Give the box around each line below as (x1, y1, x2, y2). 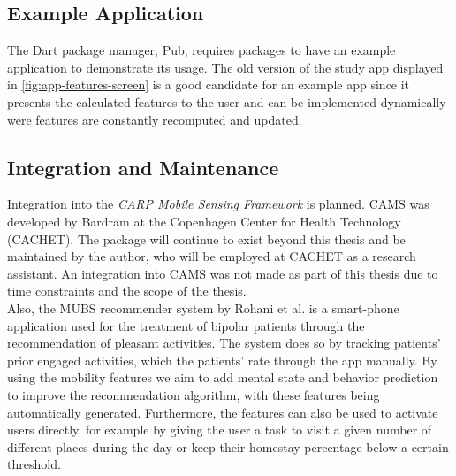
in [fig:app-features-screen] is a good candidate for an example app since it (7, 75, 410, 94)
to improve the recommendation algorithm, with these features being (7, 385, 380, 403)
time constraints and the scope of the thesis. (7, 281, 247, 300)
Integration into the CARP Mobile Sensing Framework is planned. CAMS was (7, 195, 429, 213)
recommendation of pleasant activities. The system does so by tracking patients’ (7, 334, 441, 352)
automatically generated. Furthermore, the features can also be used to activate (7, 403, 438, 421)
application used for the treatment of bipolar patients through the (7, 316, 365, 334)
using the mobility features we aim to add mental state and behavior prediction (7, 368, 438, 387)
